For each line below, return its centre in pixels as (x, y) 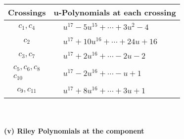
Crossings (27, 12)
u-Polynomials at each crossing (115, 12)
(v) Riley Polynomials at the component (74, 130)
